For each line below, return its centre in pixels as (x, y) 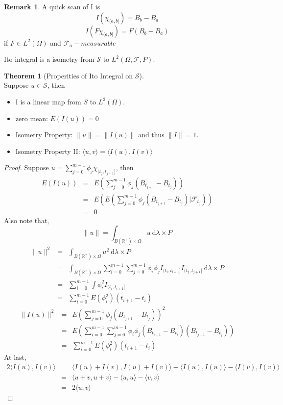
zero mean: (32, 118)
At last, (15, 357)
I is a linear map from (48, 101)
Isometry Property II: (48, 151)
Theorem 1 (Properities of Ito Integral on (69, 75)
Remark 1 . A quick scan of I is (52, 6)
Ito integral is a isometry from (49, 59)
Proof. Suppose (26, 167)
